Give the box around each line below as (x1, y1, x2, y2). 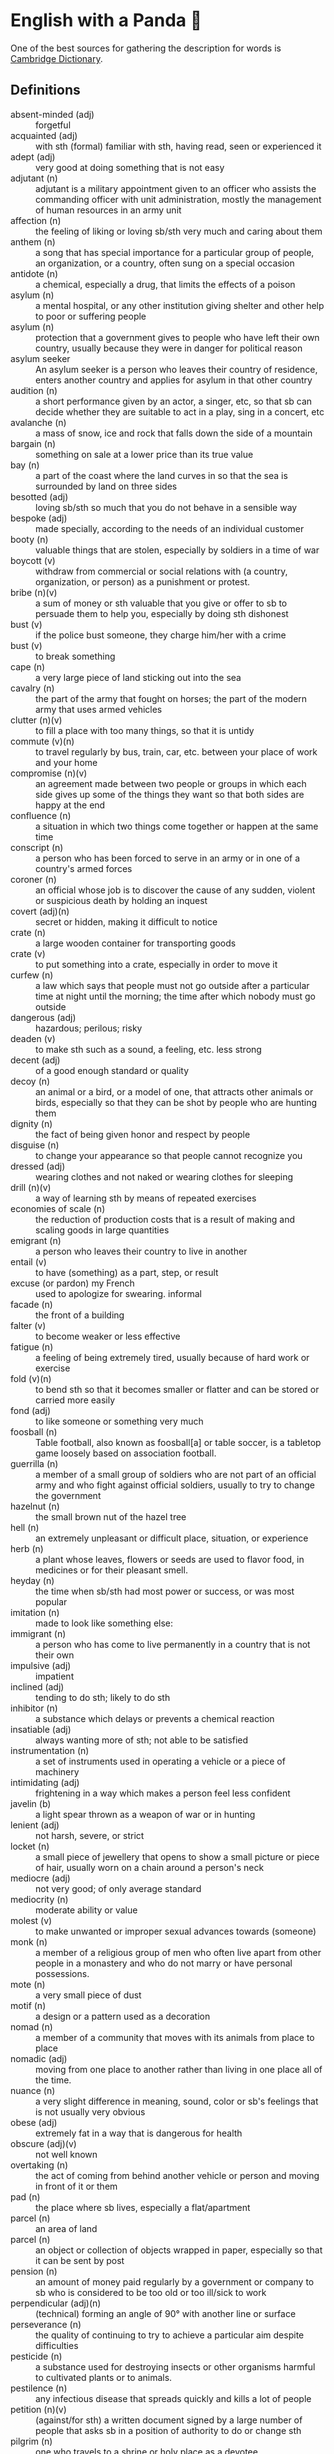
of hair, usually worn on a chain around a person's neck (35, 1861, 265, 1873)
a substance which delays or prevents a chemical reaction (35, 1712, 275, 1724)
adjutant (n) (10, 172, 58, 184)
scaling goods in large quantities (35, 1224, 170, 1236)
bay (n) (10, 459, 40, 471)
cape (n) (10, 660, 46, 673)
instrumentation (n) (10, 1744, 90, 1756)
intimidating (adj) (10, 1776, 80, 1788)
